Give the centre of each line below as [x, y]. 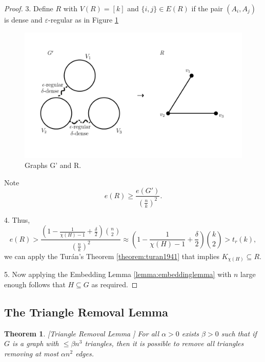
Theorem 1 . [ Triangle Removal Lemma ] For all [82, 333]
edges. [85, 353]
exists [190, 333]
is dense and [23, 19]
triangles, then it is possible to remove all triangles [164, 343]
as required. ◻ [115, 284]
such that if [239, 333]
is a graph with [36, 343]
